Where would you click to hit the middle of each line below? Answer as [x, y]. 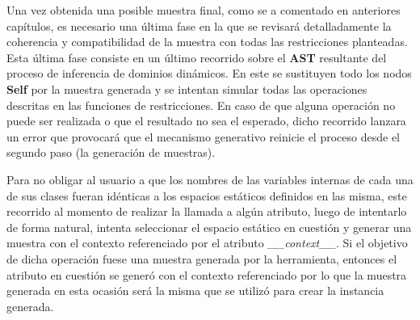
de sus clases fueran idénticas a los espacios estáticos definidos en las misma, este [207, 195]
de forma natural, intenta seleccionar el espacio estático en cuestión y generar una [209, 227]
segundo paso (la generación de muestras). [111, 152]
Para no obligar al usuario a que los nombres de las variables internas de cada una [210, 179]
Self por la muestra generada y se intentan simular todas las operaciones [187, 88]
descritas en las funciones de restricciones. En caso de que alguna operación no [201, 105]
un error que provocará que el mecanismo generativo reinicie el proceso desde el [203, 136]
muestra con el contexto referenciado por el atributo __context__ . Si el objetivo [207, 243]
